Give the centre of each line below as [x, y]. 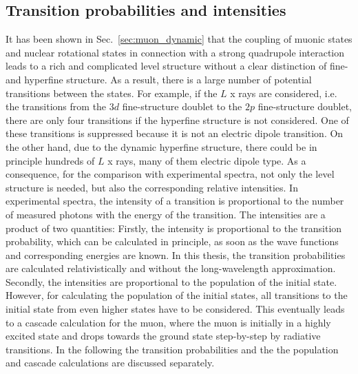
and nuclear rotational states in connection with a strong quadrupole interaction [175, 52]
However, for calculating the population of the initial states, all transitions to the [177, 295]
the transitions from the [56, 106]
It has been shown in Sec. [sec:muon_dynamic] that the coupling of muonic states [179, 39]
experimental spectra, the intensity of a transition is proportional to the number [175, 201]
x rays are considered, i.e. [284, 93]
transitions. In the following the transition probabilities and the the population [172, 349]
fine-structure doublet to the [182, 106]
